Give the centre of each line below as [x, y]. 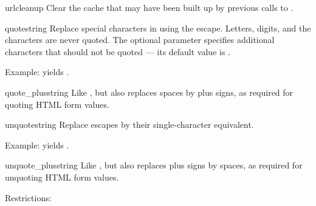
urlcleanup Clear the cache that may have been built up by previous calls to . [149, 7]
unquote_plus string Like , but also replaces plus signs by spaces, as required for [154, 165]
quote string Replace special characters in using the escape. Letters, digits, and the [158, 28]
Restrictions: [28, 197]
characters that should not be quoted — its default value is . [118, 51]
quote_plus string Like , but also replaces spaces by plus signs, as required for [149, 92]
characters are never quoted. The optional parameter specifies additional [140, 40]
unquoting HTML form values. [62, 177]
